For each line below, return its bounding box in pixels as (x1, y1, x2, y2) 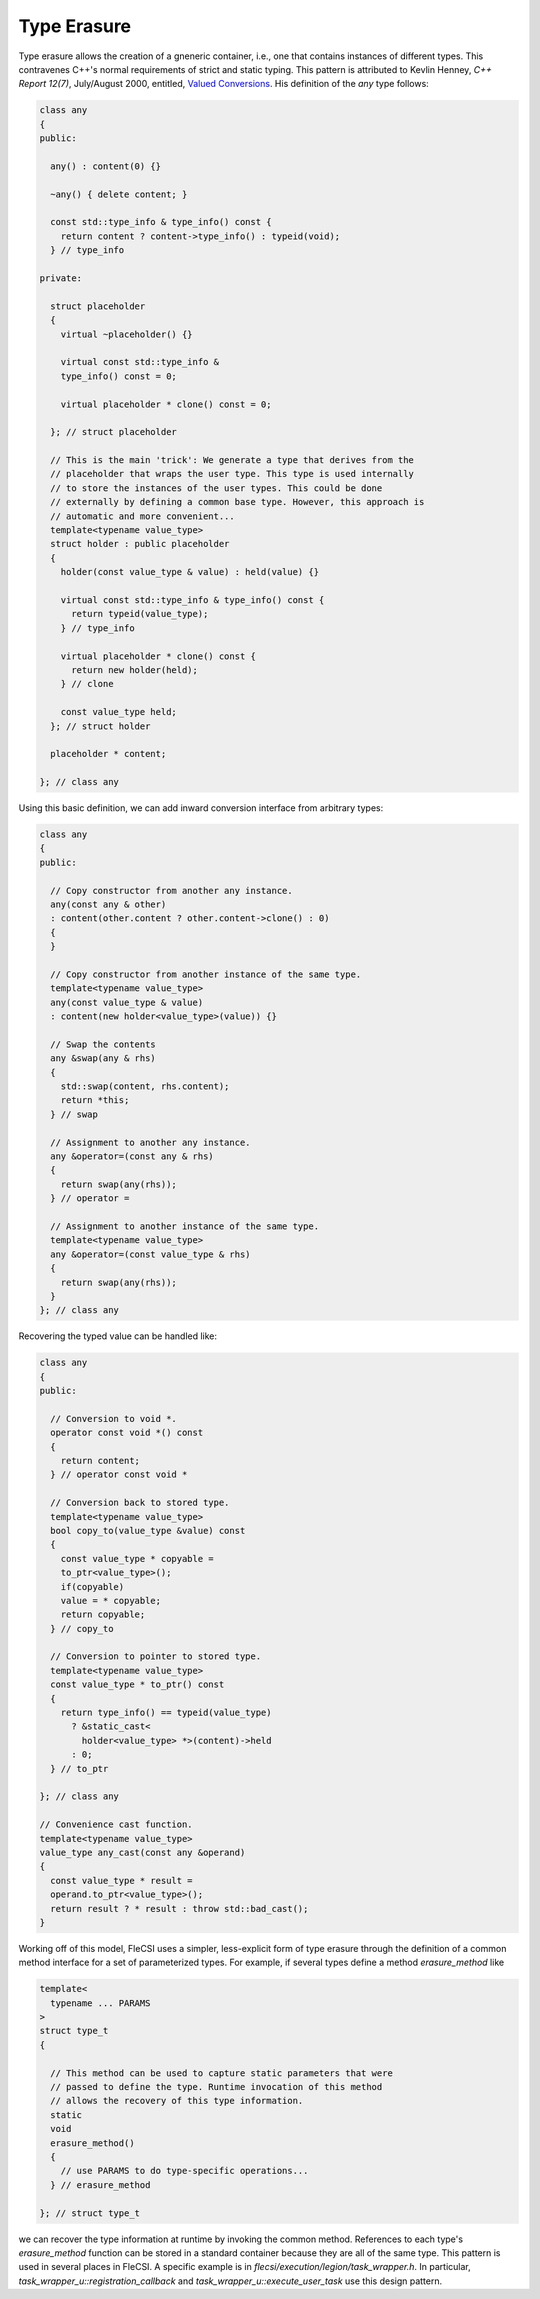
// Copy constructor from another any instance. (50, 885, 294, 896)
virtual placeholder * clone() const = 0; (60, 398, 272, 410)
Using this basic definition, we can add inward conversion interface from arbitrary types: (18, 802, 384, 814)
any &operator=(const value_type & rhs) (50, 1248, 251, 1260)
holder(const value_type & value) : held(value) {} (60, 566, 320, 578)
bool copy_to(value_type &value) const (50, 1525, 246, 1536)
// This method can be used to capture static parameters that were (50, 2067, 394, 2079)
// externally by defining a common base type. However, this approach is (50, 496, 425, 508)
